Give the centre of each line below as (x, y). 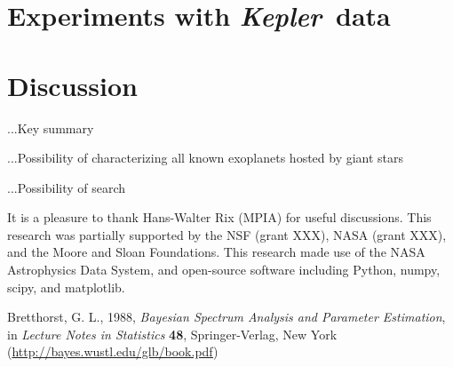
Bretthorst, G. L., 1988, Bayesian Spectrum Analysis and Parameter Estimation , (226, 317)
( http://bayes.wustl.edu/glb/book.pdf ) (113, 351)
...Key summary (51, 128)
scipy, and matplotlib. (66, 287)
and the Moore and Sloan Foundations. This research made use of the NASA (216, 252)
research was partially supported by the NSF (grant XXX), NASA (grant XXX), (227, 234)
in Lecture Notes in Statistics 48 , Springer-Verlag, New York (172, 334)
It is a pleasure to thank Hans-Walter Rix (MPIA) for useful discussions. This (219, 217)
